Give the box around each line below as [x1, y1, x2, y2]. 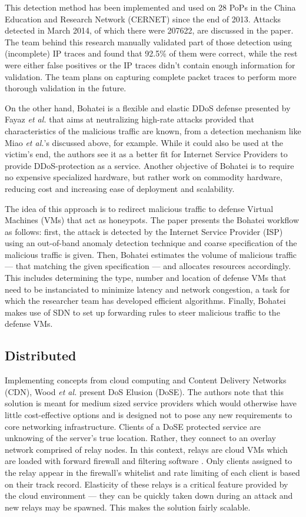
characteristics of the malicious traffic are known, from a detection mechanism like [5, 124, 301, 137]
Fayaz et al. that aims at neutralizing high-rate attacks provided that [5, 113, 255, 125]
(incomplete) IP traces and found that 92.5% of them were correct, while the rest [5, 47, 298, 59]
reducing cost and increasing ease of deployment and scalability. [5, 182, 235, 194]
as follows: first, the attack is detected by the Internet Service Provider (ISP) [5, 225, 283, 237]
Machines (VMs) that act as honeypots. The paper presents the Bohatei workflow [5, 214, 300, 226]
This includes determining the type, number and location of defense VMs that [5, 271, 287, 284]
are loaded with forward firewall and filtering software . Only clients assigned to [5, 455, 292, 467]
